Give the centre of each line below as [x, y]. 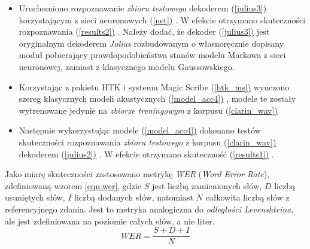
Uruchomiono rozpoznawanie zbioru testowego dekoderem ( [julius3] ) [143, 8]
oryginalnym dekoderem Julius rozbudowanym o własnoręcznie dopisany [151, 43]
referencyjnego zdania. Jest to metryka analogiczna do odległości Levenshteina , [149, 209]
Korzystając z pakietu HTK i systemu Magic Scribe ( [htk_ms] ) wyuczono [154, 86]
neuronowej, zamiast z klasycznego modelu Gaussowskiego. [127, 66]
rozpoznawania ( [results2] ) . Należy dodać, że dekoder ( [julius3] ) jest [144, 31]
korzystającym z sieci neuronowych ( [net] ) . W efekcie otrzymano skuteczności [162, 19]
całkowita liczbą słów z [247, 197]
